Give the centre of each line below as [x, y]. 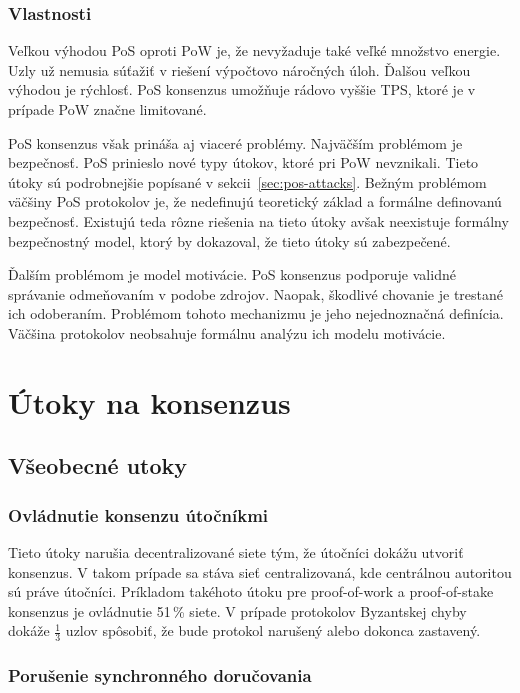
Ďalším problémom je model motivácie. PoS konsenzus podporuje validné [232, 274]
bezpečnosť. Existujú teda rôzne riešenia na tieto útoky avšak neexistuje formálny [258, 220]
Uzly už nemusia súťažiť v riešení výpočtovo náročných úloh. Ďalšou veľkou [239, 69]
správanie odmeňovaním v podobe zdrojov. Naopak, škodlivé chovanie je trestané [256, 293]
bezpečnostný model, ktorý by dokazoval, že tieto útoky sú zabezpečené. [229, 240]
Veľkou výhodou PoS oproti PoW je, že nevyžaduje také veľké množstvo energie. [254, 50]
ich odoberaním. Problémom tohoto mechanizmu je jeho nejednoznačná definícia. [256, 313]
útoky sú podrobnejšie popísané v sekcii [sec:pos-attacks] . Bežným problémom [247, 181]
